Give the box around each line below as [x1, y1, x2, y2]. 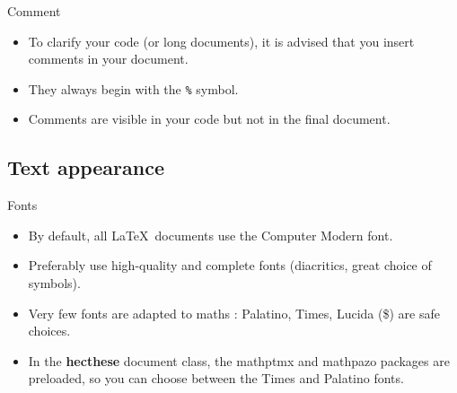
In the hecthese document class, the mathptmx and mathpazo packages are [28, 351, 450, 370]
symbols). [28, 274, 81, 293]
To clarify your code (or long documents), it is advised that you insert [28, 31, 415, 50]
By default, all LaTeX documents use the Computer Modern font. [28, 225, 393, 244]
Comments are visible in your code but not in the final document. [28, 109, 391, 128]
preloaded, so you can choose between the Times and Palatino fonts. [28, 369, 404, 388]
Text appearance [7, 153, 164, 181]
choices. [28, 321, 71, 340]
